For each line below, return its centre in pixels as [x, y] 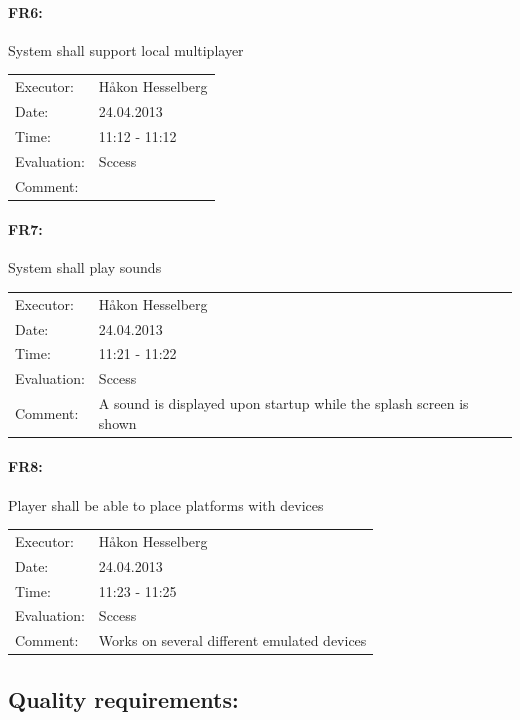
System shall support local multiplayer [126, 49]
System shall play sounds [85, 267]
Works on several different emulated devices [232, 640]
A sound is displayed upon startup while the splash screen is [283, 403]
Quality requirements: [123, 698]
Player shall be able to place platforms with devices [166, 504]
